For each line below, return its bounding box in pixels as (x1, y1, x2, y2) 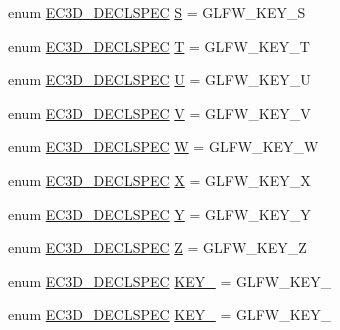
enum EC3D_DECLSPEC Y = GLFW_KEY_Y (8, 203, 311, 224)
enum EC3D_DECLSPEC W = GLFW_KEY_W (8, 136, 319, 157)
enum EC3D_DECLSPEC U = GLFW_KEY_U (8, 69, 311, 90)
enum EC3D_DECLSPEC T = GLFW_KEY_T (8, 35, 310, 56)
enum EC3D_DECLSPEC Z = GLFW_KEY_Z (8, 237, 307, 258)
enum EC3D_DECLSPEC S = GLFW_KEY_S (8, 2, 306, 22)
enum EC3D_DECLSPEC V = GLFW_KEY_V (8, 102, 311, 123)
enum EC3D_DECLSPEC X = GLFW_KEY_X (8, 169, 311, 190)
